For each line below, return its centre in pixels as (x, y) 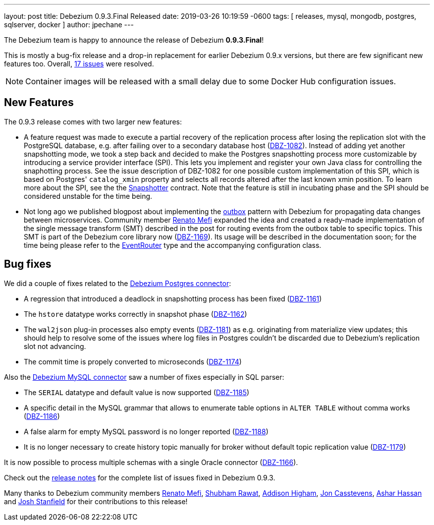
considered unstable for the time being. (88, 196)
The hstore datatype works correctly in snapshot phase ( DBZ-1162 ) (136, 314)
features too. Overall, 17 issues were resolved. (79, 64)
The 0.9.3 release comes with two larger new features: (93, 121)
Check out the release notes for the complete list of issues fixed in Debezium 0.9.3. (140, 477)
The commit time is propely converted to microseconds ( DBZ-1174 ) (133, 361)
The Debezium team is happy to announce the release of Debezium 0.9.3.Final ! (134, 40)
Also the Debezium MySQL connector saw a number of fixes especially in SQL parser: (144, 377)
